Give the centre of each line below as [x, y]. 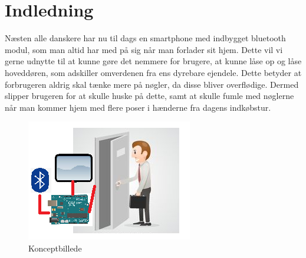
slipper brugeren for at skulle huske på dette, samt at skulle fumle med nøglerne [149, 96]
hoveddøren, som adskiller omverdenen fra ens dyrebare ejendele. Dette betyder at [153, 72]
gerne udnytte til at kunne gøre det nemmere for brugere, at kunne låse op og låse [153, 61]
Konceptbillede [55, 248]
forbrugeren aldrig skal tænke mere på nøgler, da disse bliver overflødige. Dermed [152, 84]
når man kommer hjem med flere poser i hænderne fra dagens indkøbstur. [138, 107]
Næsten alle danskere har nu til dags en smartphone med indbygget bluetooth [145, 38]
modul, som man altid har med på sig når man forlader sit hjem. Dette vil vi [144, 49]
